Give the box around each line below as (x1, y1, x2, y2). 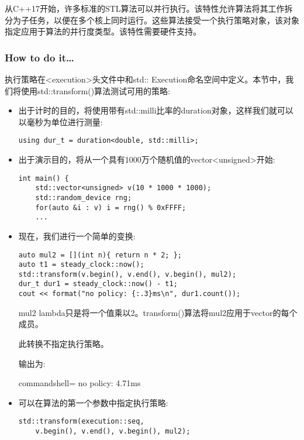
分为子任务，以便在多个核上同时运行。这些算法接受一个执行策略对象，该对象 (5, 13, 299, 26)
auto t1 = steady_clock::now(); (18, 260, 144, 269)
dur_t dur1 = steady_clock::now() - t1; (18, 280, 178, 288)
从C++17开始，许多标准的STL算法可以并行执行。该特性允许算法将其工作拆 (5, 2, 293, 14)
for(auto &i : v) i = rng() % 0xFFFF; (35, 203, 186, 212)
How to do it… (5, 50, 74, 64)
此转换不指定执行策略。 (18, 337, 109, 349)
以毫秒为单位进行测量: (18, 115, 103, 128)
